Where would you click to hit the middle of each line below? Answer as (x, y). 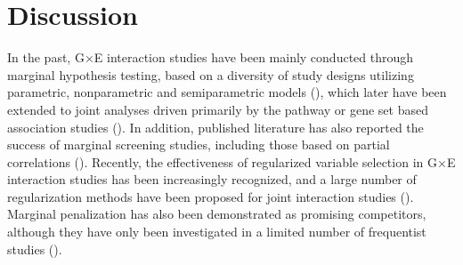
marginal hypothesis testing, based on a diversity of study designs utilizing (211, 74)
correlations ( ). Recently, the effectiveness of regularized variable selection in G (222, 161)
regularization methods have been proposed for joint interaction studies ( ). (211, 196)
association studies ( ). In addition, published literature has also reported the (215, 127)
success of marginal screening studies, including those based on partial (199, 145)
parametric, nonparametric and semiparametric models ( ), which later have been (227, 92)
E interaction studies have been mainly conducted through (254, 57)
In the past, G (46, 57)
